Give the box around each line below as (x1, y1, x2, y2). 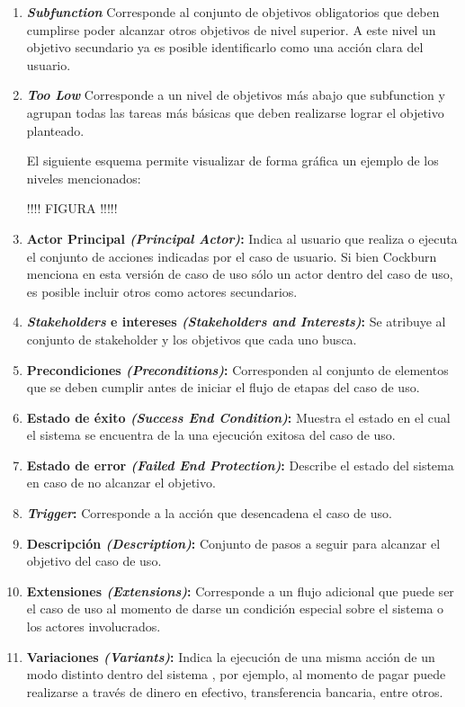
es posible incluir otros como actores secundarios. (26, 282, 298, 300)
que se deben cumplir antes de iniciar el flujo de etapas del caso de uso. (26, 378, 420, 397)
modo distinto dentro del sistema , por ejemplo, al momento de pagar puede (26, 665, 446, 684)
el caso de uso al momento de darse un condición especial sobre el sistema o (26, 599, 444, 618)
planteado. (26, 121, 85, 139)
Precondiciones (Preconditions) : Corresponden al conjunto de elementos (26, 360, 449, 379)
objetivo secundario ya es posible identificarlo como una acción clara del (26, 38, 424, 57)
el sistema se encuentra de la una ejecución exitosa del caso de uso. (26, 425, 396, 444)
